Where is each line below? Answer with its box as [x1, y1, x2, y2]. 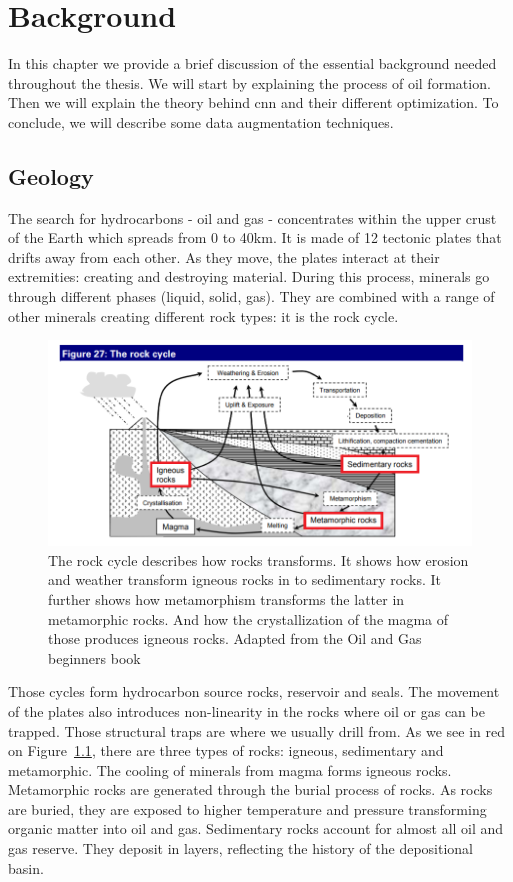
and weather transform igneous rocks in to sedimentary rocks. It [48, 569, 441, 590]
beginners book [48, 647, 141, 668]
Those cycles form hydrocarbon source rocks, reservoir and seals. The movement [8, 681, 500, 702]
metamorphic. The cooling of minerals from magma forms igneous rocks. [8, 759, 452, 780]
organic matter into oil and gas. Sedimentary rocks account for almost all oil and [8, 818, 504, 839]
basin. [8, 857, 44, 878]
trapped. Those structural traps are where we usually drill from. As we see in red [8, 720, 506, 741]
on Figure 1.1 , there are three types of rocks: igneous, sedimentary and [8, 740, 444, 761]
